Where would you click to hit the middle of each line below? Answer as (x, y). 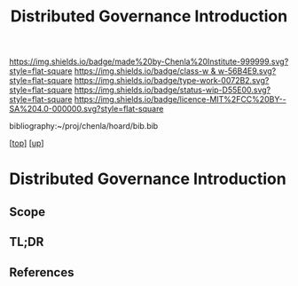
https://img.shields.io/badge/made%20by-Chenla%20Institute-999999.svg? (149, 62)
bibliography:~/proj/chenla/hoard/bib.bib (84, 126)
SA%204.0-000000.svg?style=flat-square (86, 109)
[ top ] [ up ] (27, 143)
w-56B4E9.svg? (247, 71)
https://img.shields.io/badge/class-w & (145, 71)
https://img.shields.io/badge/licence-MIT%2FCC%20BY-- (180, 99)
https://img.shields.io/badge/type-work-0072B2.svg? (172, 81)
